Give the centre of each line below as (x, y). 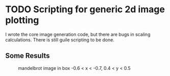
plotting (22, 20)
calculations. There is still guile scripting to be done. (60, 40)
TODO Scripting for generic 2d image (85, 9)
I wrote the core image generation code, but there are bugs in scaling (78, 34)
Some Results (27, 56)
